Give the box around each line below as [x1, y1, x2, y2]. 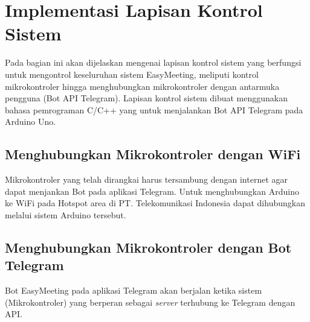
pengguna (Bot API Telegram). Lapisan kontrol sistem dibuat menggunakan [5, 92, 288, 104]
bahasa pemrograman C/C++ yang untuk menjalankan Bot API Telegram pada [5, 103, 303, 116]
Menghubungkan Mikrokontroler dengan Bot [5, 238, 292, 256]
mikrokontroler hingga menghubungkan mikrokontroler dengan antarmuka [5, 80, 280, 92]
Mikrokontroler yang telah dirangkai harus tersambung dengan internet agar [5, 173, 288, 186]
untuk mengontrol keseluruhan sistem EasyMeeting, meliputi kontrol [5, 68, 259, 80]
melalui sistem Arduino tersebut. [5, 208, 126, 221]
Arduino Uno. [5, 115, 56, 128]
